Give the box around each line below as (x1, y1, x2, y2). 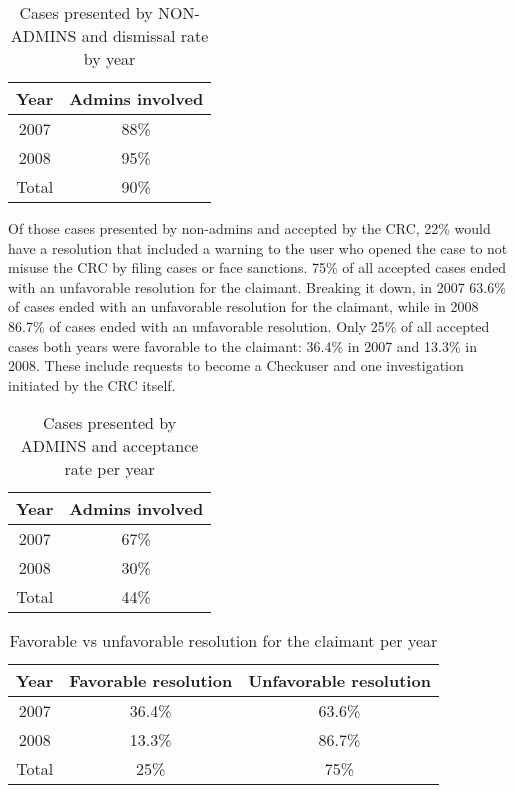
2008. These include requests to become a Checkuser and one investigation (8, 355, 464, 376)
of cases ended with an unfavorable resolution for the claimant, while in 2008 (8, 296, 479, 317)
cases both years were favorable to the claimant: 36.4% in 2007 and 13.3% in (8, 335, 477, 356)
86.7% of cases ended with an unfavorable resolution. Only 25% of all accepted (8, 315, 490, 336)
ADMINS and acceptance (20, 434, 199, 458)
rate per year (64, 457, 155, 481)
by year (83, 47, 136, 70)
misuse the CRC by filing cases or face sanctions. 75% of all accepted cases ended (8, 257, 507, 278)
